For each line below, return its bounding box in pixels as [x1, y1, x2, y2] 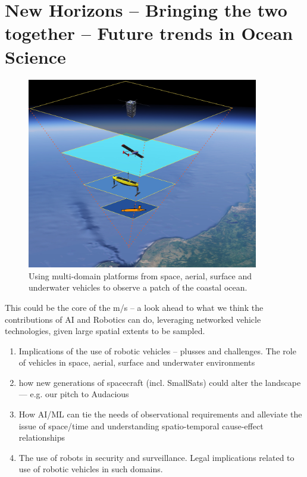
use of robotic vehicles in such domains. [18, 463, 163, 475]
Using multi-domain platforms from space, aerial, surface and [29, 269, 252, 282]
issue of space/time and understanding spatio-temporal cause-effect [18, 419, 264, 432]
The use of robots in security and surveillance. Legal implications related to [18, 451, 295, 463]
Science [5, 44, 66, 68]
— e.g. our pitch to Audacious [18, 388, 129, 400]
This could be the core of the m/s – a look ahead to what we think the [5, 301, 264, 313]
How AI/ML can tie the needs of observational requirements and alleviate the [18, 408, 302, 420]
